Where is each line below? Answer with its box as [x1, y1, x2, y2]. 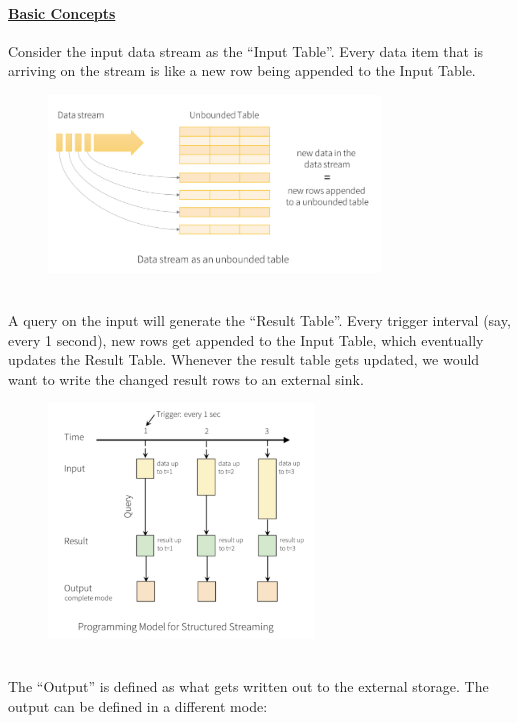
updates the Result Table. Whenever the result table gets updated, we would [8, 349, 480, 370]
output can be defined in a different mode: [8, 696, 268, 717]
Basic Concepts [8, 2, 116, 23]
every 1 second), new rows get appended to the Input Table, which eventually [8, 329, 484, 350]
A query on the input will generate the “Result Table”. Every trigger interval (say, [8, 309, 511, 330]
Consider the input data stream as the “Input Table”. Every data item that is [8, 40, 484, 61]
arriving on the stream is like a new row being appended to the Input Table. [8, 60, 476, 81]
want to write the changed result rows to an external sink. [8, 368, 364, 389]
